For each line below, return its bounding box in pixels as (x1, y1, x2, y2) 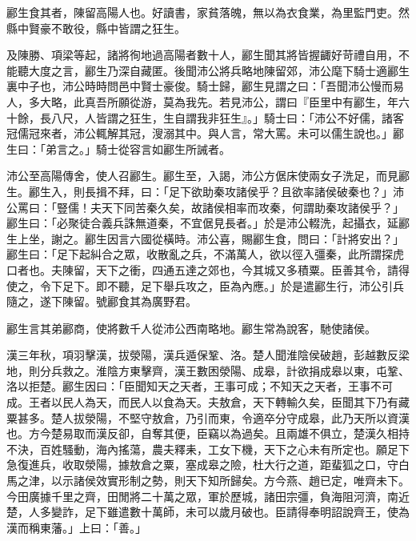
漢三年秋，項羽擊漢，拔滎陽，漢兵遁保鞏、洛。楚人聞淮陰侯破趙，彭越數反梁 (6, 347, 410, 363)
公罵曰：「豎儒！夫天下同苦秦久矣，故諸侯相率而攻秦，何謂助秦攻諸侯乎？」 (6, 198, 404, 215)
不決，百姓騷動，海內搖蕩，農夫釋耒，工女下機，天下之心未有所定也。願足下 (6, 440, 410, 457)
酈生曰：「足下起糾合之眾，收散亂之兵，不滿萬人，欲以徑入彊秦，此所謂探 (6, 246, 393, 262)
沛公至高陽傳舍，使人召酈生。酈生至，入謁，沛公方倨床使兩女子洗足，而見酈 (6, 167, 410, 184)
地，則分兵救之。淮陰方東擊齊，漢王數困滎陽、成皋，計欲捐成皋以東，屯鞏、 (6, 362, 410, 379)
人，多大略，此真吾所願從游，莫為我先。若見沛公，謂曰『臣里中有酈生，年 (6, 93, 398, 110)
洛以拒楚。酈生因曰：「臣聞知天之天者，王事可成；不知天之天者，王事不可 (6, 378, 393, 395)
